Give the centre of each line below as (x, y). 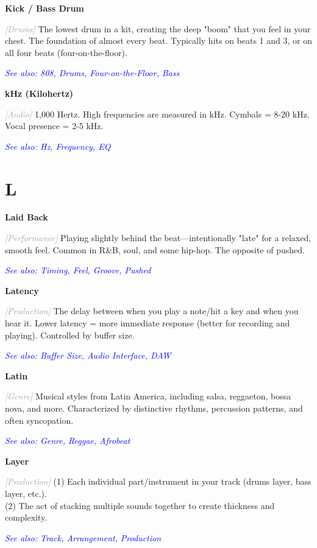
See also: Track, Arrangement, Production (83, 537)
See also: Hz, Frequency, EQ (58, 146)
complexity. (26, 517)
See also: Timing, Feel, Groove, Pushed (78, 270)
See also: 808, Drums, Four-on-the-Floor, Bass (92, 73)
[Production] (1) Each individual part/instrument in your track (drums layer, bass (158, 481)
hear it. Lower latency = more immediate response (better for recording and (148, 323)
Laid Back (27, 217)
